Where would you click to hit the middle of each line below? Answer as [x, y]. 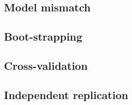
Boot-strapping [43, 36]
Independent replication [66, 94]
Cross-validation [46, 65]
